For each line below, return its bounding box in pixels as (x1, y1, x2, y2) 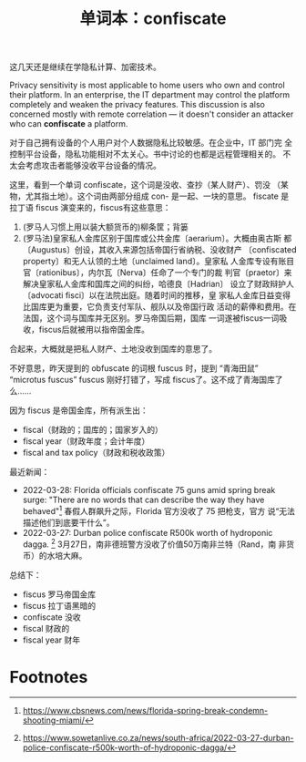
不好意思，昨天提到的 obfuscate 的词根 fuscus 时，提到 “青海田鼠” (9, 363, 259, 374)
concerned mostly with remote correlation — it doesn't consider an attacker (9, 108, 294, 119)
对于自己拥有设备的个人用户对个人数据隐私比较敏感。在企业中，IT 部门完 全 (9, 138, 293, 149)
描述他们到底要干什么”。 (22, 517, 115, 528)
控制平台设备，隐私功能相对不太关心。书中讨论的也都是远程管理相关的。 (9, 149, 280, 160)
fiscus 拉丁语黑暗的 (22, 600, 97, 611)
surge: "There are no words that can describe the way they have (22, 494, 265, 506)
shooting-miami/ (22, 715, 85, 726)
